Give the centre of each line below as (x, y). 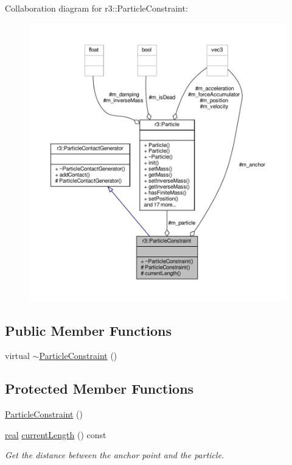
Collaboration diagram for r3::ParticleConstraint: (96, 8)
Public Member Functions (88, 330)
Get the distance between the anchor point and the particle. (115, 455)
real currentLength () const (56, 434)
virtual (17, 356)
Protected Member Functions (99, 389)
